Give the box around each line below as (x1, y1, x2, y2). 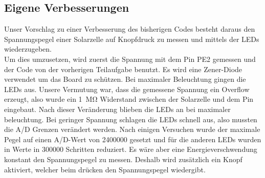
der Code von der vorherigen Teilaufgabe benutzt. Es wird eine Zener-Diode (4, 63, 242, 74)
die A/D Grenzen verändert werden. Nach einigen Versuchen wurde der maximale (4, 124, 260, 135)
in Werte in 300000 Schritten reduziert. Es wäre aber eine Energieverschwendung (4, 144, 257, 154)
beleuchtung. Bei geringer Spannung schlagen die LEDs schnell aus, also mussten (4, 114, 257, 124)
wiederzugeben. (4, 43, 52, 54)
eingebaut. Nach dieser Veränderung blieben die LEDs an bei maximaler (4, 103, 231, 114)
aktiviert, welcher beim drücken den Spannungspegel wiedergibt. (4, 164, 206, 174)
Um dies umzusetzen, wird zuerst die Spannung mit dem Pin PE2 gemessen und (4, 53, 256, 64)
